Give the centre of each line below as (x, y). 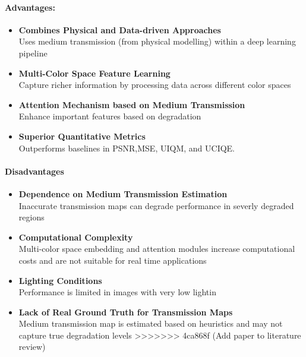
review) (32, 347)
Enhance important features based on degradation (110, 116)
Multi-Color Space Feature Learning (94, 73)
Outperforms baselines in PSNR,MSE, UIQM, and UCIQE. (127, 148)
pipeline (33, 53)
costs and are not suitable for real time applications (113, 260)
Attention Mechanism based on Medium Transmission (132, 104)
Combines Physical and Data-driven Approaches (120, 29)
